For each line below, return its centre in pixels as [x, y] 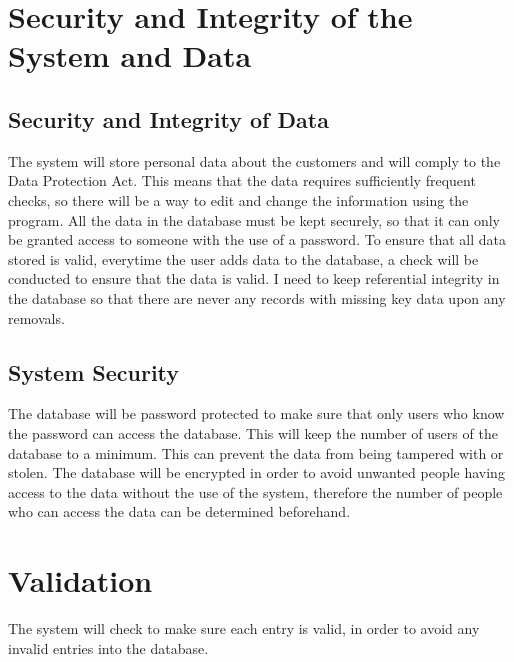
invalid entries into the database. [108, 647]
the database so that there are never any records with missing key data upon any [257, 297]
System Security [94, 371]
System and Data [130, 55]
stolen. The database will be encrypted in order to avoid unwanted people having [256, 472]
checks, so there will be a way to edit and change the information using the [238, 199]
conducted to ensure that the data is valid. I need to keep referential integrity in [254, 278]
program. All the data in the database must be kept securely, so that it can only [254, 219]
